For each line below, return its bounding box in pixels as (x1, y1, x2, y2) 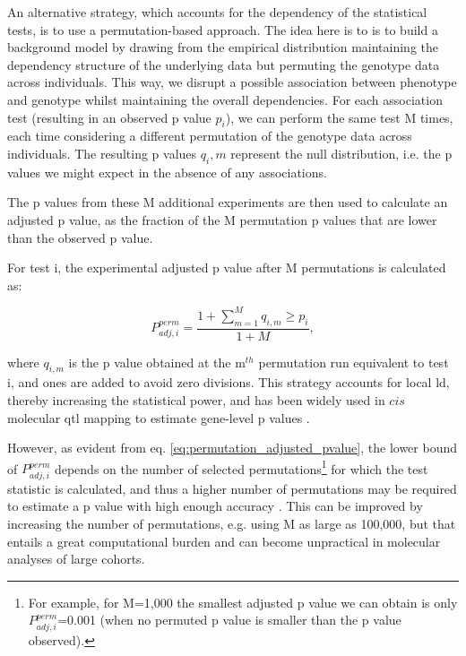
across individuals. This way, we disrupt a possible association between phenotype (7, 73, 457, 91)
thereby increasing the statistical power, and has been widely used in (7, 391, 385, 410)
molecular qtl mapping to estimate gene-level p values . (7, 408, 310, 427)
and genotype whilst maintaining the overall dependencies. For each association (7, 90, 443, 108)
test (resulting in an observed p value (7, 108, 211, 126)
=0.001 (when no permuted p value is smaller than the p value (57, 610, 401, 629)
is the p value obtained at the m (68, 352, 246, 371)
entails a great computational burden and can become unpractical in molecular (7, 531, 441, 550)
